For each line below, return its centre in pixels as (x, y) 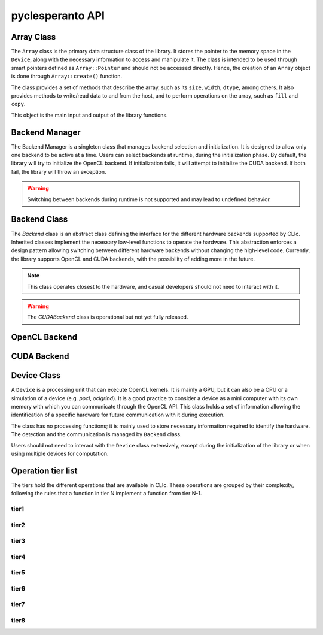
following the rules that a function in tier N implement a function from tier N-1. (106, 494)
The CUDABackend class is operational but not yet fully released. (108, 317)
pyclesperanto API (58, 16)
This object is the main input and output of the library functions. (89, 115)
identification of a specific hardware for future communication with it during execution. (118, 415)
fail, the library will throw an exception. (59, 171)
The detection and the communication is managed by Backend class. (96, 434)
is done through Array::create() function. (67, 76)
